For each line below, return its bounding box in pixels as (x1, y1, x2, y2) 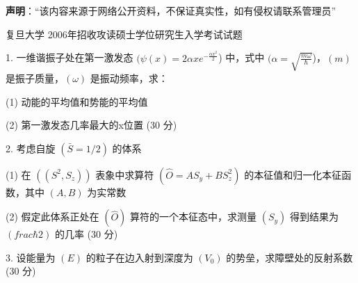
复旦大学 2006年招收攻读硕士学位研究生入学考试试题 (6, 26, 243, 41)
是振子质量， (6, 70, 64, 85)
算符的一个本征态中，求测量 (130, 209, 257, 224)
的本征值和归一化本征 (244, 167, 342, 181)
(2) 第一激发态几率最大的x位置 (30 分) (6, 118, 177, 132)
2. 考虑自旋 (6, 140, 56, 155)
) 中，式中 (218, 50, 265, 65)
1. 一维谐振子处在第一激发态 (6, 50, 133, 65)
